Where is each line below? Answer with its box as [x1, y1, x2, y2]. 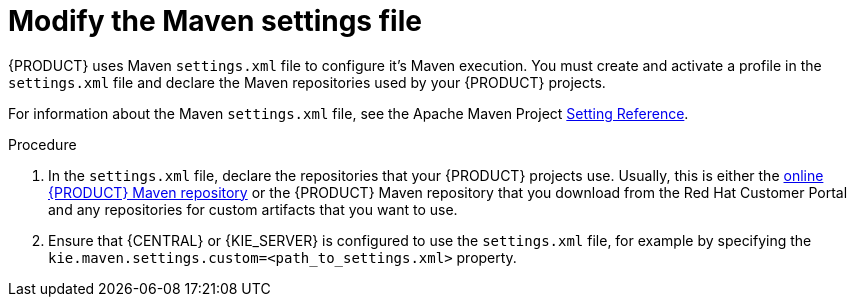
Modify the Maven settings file [8, 4, 422, 38]
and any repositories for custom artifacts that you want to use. [48, 200, 458, 218]
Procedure [8, 135, 77, 153]
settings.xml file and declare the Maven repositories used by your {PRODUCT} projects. [8, 73, 606, 91]
